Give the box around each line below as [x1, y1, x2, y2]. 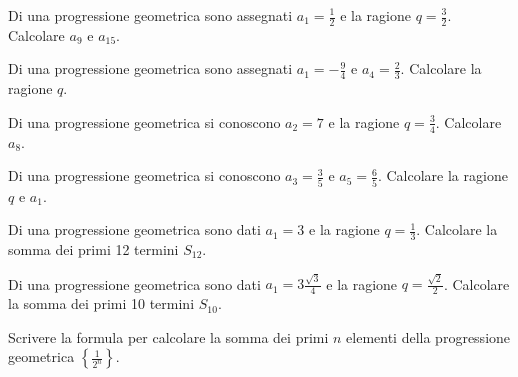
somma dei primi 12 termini [8, 239, 179, 259]
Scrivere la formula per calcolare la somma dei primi [8, 326, 329, 347]
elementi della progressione [346, 326, 511, 347]
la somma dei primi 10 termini [8, 293, 195, 314]
